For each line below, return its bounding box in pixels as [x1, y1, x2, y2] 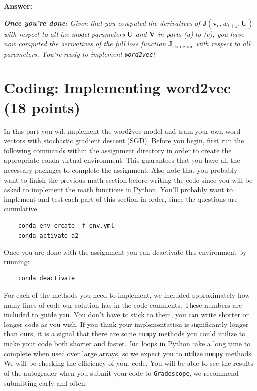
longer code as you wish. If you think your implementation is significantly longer [4, 319, 249, 329]
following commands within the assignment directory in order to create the [4, 145, 232, 155]
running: [4, 256, 30, 266]
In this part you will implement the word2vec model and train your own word [4, 126, 241, 136]
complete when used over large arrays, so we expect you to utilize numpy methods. [4, 348, 253, 358]
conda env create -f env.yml [18, 222, 114, 229]
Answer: [4, 1, 33, 11]
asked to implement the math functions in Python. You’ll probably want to [4, 184, 233, 195]
